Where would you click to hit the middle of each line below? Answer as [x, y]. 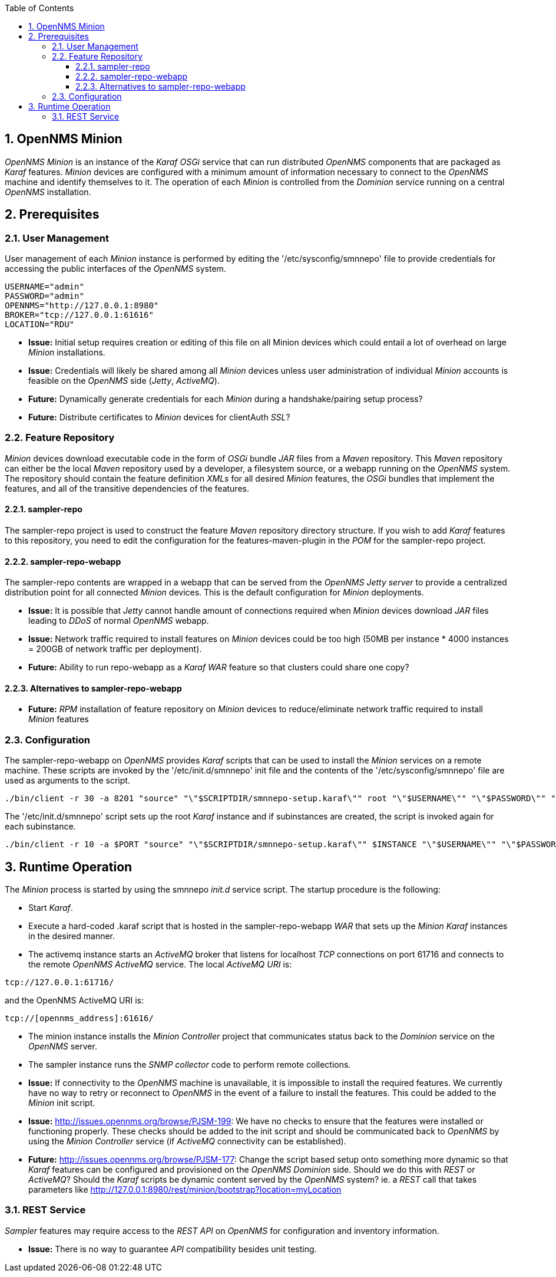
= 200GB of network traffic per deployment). [115, 649]
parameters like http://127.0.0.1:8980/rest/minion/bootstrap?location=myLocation [185, 1190]
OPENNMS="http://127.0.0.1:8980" [82, 306]
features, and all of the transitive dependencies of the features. [127, 488]
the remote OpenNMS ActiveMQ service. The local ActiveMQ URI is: [160, 965]
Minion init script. [62, 1103]
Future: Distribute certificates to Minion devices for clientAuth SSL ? [159, 417]
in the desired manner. [72, 936]
